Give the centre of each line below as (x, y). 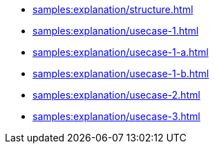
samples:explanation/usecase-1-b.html (121, 73)
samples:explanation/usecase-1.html (116, 31)
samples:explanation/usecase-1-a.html (121, 52)
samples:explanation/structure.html (113, 9)
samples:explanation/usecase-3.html (116, 116)
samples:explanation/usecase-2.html (116, 95)
